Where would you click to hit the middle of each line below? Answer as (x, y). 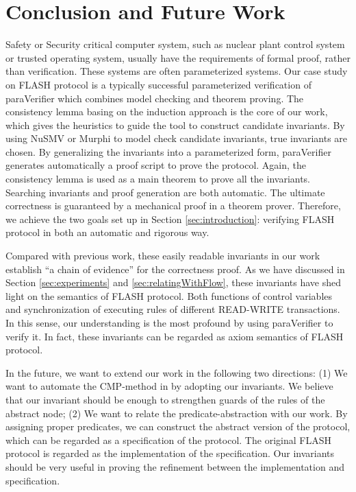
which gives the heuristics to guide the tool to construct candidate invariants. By (175, 125)
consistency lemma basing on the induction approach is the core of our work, (167, 112)
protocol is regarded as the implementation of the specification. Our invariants (170, 453)
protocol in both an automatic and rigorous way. (107, 232)
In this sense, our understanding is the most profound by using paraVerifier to (169, 323)
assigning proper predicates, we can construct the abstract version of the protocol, (178, 426)
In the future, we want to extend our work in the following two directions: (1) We (177, 372)
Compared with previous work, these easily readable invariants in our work (163, 256)
